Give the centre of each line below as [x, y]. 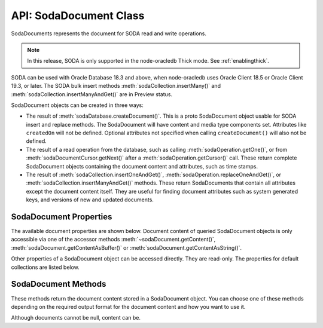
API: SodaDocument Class [78, 16]
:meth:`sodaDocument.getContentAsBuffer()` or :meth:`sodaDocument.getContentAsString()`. [127, 247]
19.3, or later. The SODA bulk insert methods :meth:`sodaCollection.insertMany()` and [116, 86]
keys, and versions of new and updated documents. [90, 200]
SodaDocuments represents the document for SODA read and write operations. [109, 33]
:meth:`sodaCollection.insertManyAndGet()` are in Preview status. [92, 94]
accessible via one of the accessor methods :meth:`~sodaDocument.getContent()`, [113, 240]
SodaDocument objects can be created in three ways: [77, 105]
